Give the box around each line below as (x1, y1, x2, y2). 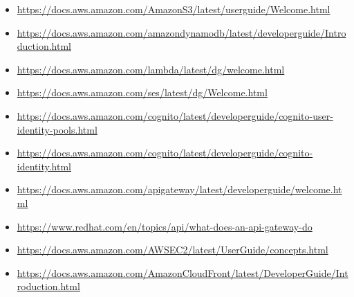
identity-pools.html (17, 122, 97, 136)
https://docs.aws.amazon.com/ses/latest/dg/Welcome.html (17, 85, 268, 100)
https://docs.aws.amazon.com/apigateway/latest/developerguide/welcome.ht (17, 182, 342, 197)
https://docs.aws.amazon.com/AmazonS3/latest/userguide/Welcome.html (17, 2, 330, 16)
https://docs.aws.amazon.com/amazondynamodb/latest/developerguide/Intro (17, 25, 346, 39)
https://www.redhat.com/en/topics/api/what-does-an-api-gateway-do (17, 219, 313, 233)
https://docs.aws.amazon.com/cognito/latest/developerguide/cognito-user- (17, 108, 333, 123)
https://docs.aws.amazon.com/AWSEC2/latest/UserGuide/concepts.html (17, 242, 328, 257)
